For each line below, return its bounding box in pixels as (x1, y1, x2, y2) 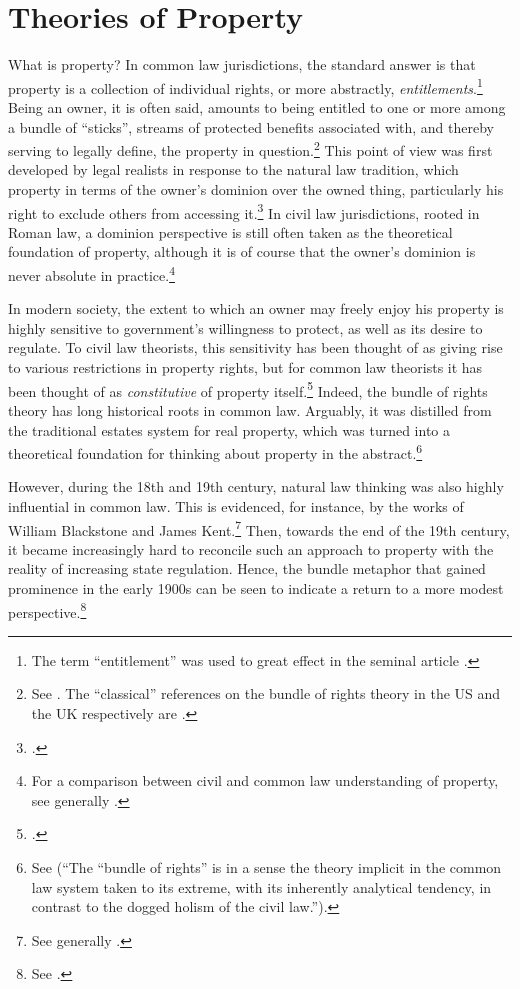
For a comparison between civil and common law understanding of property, (31, 770, 499, 791)
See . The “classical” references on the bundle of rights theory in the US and (31, 683, 501, 704)
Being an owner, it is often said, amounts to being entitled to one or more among (8, 96, 506, 117)
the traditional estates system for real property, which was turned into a (8, 419, 451, 440)
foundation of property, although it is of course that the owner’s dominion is (8, 241, 476, 262)
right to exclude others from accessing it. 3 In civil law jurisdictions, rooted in (8, 199, 480, 223)
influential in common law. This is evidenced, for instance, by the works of (8, 495, 464, 516)
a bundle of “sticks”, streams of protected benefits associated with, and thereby (8, 116, 494, 137)
